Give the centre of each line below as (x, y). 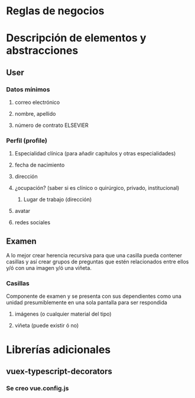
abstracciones (42, 51)
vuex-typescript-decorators (59, 372)
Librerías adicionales (58, 350)
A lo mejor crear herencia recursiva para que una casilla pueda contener (94, 256)
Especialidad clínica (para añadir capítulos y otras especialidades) (95, 154)
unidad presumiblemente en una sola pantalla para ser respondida (87, 303)
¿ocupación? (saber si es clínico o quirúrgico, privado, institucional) (97, 188)
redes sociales (32, 222)
